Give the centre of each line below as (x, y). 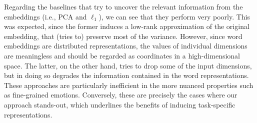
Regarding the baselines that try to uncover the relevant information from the (123, 6)
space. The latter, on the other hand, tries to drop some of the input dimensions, (128, 65)
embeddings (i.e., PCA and (45, 16)
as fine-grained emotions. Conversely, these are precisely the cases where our (121, 95)
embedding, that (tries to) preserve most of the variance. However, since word (123, 36)
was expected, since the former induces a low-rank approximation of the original (127, 26)
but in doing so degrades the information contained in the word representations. (126, 75)
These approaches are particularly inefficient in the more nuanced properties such (129, 85)
